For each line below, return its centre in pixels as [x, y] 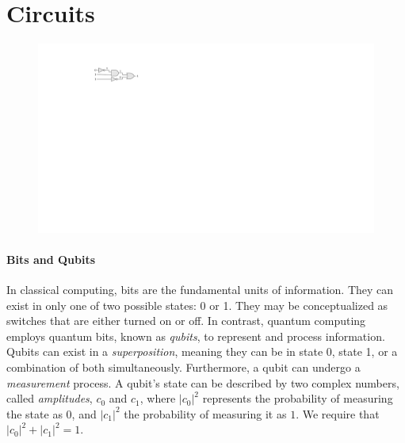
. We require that [338, 413]
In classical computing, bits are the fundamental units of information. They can [200, 290]
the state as [34, 413]
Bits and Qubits [51, 259]
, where [158, 398]
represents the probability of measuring [298, 398]
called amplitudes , [50, 398]
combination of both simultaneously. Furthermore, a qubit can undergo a [183, 367]
